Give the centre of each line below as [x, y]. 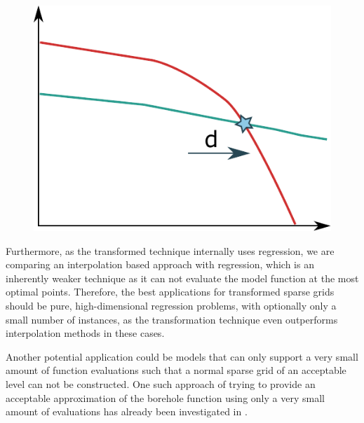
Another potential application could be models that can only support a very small [182, 356]
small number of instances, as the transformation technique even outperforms [172, 319]
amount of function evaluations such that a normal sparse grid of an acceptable [176, 370]
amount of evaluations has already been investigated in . [127, 411]
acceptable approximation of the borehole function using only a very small [165, 397]
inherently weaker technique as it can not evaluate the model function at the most [182, 278]
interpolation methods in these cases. [85, 333]
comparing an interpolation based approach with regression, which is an [160, 264]
